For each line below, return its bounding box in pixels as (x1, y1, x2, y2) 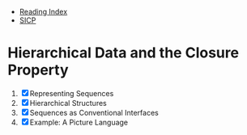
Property (7, 61, 70, 79)
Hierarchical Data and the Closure (7, 44, 240, 62)
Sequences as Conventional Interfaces (29, 108, 159, 117)
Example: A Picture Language (29, 117, 129, 127)
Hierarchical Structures (29, 98, 107, 108)
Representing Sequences (29, 88, 114, 98)
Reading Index (19, 7, 68, 16)
